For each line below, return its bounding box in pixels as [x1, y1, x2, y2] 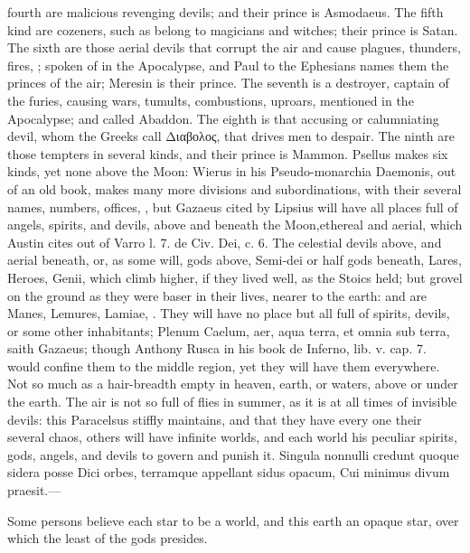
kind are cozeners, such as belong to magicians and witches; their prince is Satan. [7, 20, 458, 39]
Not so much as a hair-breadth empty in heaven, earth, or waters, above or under [7, 374, 458, 393]
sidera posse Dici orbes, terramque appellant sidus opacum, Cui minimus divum [7, 463, 450, 482]
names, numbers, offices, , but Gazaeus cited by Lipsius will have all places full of [7, 197, 458, 216]
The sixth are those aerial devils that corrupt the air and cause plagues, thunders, [7, 38, 461, 57]
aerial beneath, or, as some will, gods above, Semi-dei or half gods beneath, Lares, [7, 250, 462, 269]
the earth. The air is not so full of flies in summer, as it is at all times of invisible [7, 392, 457, 411]
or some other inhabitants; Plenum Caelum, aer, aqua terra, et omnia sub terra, [7, 321, 450, 340]
